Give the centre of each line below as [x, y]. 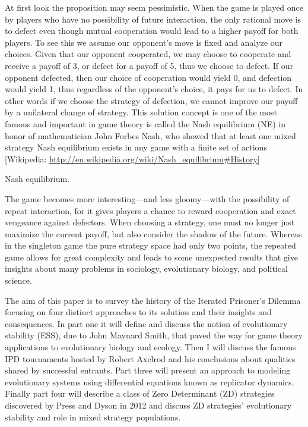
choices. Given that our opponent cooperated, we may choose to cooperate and [148, 54]
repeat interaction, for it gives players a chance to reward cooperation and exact [150, 210]
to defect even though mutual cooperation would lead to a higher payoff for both [152, 31]
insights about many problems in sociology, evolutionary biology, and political [146, 269]
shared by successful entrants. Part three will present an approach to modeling [148, 370]
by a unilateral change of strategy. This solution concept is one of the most [141, 112]
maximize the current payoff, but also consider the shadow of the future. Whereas [153, 233]
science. [18, 280]
